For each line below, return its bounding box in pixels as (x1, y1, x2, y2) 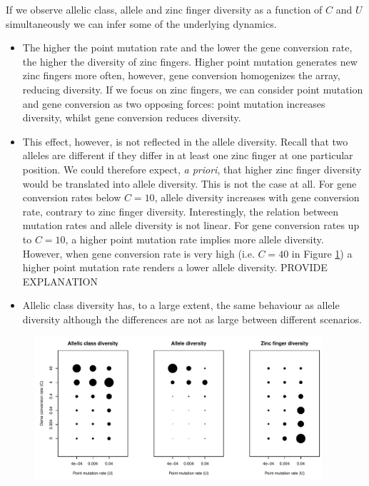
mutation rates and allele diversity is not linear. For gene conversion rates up (22, 218, 360, 233)
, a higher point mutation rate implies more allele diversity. (65, 231, 324, 246)
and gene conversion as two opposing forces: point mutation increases (22, 96, 325, 111)
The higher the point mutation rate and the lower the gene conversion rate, (22, 40, 353, 55)
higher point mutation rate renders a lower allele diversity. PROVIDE (22, 260, 328, 275)
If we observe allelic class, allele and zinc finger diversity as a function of (6, 2, 323, 16)
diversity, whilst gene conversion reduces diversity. (22, 110, 241, 125)
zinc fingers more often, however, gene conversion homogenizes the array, (22, 68, 340, 83)
